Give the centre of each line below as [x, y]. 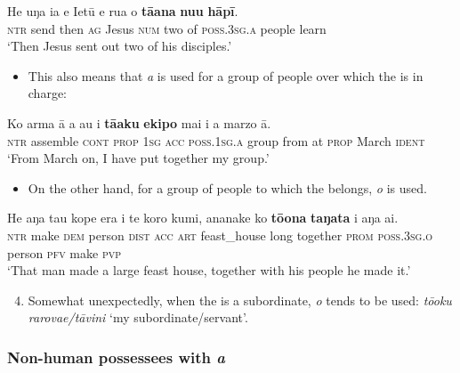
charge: [48, 93]
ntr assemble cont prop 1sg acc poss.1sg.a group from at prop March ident [216, 140]
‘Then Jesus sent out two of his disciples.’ [120, 46]
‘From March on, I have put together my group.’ [138, 158]
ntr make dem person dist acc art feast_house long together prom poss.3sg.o [220, 235]
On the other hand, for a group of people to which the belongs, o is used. [227, 187]
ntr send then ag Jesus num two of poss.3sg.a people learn [167, 28]
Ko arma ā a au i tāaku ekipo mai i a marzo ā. [139, 122]
